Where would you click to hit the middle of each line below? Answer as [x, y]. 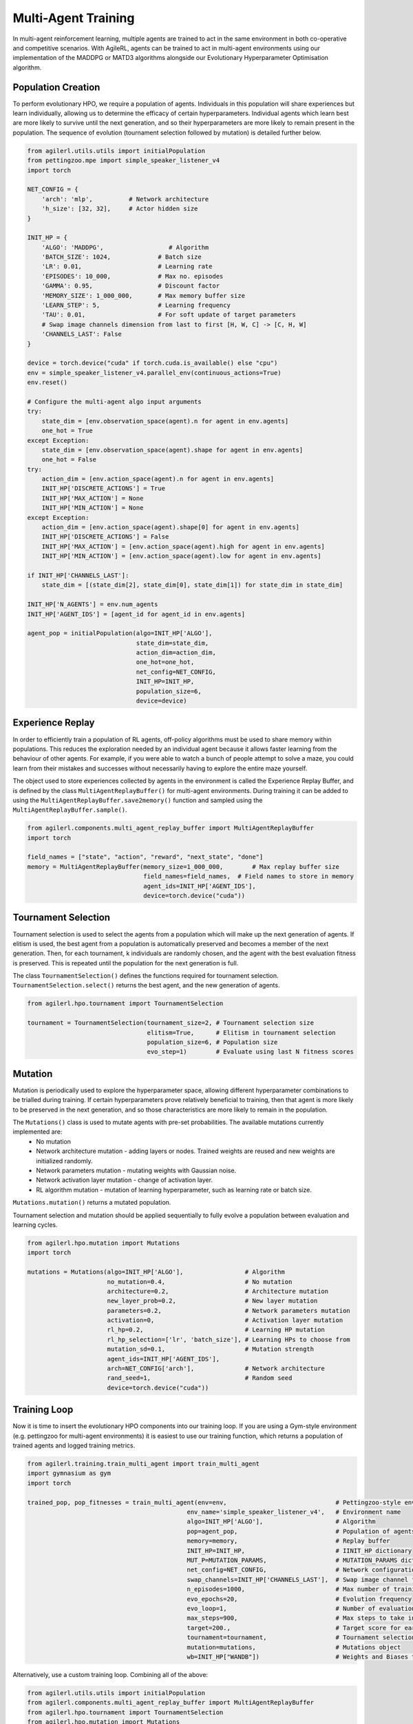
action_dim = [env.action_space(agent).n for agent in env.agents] [158, 479]
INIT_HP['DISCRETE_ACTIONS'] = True [103, 489]
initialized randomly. [64, 1161]
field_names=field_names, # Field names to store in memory [249, 876]
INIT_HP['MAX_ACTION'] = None [93, 498]
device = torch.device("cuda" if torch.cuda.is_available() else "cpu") [152, 363]
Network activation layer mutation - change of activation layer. [125, 1180]
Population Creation [56, 87]
